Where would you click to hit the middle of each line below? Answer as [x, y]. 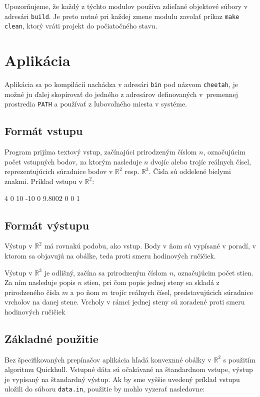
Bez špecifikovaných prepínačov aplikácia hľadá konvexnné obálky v [108, 359]
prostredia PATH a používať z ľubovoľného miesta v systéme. [96, 104]
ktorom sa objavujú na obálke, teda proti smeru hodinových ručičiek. [110, 255]
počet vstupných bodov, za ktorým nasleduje [73, 161]
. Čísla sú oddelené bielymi [190, 171]
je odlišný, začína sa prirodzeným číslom [105, 272]
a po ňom [85, 292]
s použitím [239, 359]
